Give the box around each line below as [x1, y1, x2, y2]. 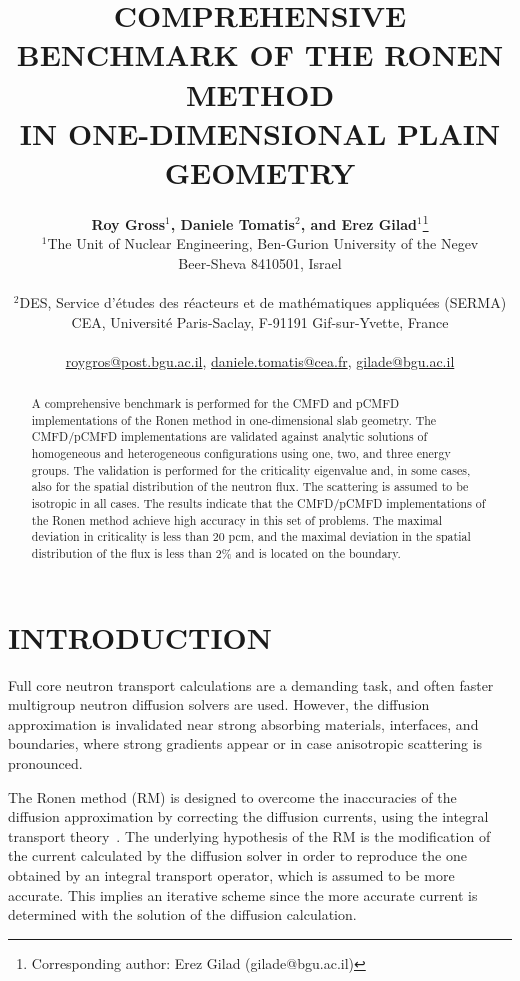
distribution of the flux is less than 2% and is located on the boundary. [31, 544, 401, 561]
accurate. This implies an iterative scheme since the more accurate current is [8, 884, 478, 905]
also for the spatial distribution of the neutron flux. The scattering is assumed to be [31, 478, 469, 495]
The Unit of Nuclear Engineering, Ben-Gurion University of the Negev [47, 233, 479, 254]
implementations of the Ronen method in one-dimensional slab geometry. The [31, 411, 437, 428]
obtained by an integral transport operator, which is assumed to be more [8, 864, 455, 885]
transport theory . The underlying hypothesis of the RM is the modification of [8, 825, 491, 846]
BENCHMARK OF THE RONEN [16, 34, 504, 75]
